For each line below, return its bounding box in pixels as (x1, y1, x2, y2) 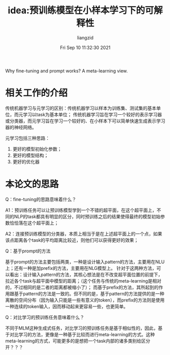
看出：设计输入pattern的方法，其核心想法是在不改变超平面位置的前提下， (9, 271, 163, 277)
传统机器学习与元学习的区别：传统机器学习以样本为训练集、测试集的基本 (5, 105, 156, 111)
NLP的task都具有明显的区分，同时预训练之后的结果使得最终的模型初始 (14, 213, 161, 219)
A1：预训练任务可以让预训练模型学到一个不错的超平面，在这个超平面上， (5, 207, 157, 213)
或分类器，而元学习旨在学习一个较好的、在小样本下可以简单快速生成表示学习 (5, 118, 165, 124)
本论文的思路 (5, 179, 59, 190)
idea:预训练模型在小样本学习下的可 (8, 5, 154, 16)
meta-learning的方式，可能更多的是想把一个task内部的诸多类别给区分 (5, 338, 151, 344)
